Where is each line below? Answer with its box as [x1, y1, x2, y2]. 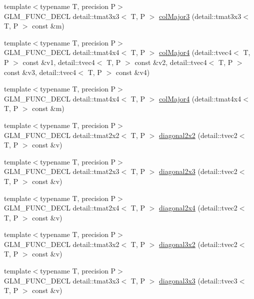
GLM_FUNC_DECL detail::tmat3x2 [4, 238, 119, 249]
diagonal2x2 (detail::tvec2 [159, 129, 237, 140]
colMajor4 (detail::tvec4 [159, 47, 232, 57]
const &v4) [115, 66, 150, 77]
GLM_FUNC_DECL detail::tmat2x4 [4, 202, 119, 213]
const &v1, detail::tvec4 [22, 56, 95, 67]
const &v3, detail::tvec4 [4, 66, 76, 77]
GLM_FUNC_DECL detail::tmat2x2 [4, 129, 119, 140]
